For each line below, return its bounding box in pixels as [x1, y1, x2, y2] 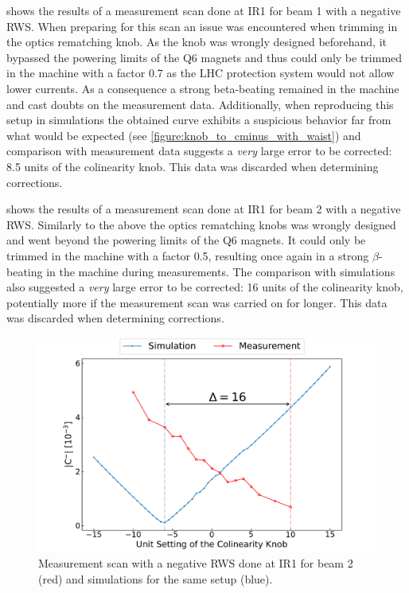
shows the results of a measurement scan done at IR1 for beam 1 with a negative [6, 2, 401, 18]
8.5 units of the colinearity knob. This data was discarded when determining [6, 158, 379, 174]
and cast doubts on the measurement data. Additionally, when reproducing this [6, 96, 394, 112]
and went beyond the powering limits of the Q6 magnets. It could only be [6, 232, 366, 248]
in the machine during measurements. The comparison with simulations [46, 263, 395, 279]
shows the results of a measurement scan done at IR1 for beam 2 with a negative [6, 201, 401, 217]
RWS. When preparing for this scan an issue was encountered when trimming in [6, 18, 398, 34]
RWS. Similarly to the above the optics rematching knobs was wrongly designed [6, 216, 396, 232]
